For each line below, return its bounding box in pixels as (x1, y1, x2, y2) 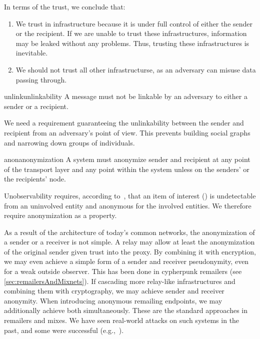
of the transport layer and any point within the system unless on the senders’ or (4, 163, 249, 174)
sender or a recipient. (4, 100, 68, 111)
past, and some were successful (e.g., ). (4, 324, 124, 335)
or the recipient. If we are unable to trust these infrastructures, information (15, 28, 247, 38)
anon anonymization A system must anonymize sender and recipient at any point (4, 154, 250, 164)
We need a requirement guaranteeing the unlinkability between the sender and (4, 117, 244, 128)
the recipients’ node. (4, 173, 66, 184)
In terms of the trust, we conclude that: (4, 1, 125, 11)
